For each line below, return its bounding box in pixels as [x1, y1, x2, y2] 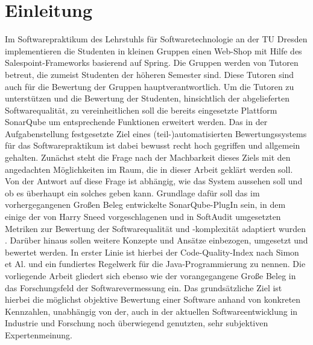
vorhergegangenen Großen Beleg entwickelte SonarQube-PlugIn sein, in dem [5, 198, 286, 211]
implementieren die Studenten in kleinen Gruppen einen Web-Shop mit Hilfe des [5, 44, 302, 57]
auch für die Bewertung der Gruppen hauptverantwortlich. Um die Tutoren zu [5, 80, 294, 92]
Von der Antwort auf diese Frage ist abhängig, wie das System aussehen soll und [5, 175, 303, 187]
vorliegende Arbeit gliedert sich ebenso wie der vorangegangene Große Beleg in [5, 269, 296, 282]
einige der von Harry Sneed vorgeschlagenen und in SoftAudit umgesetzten [5, 210, 281, 223]
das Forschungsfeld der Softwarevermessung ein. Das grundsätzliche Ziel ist [5, 281, 282, 294]
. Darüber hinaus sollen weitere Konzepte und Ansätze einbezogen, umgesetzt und [5, 234, 308, 247]
